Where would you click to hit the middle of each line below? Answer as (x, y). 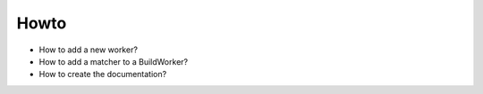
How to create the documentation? (103, 74)
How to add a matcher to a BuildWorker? (113, 61)
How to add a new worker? (89, 50)
